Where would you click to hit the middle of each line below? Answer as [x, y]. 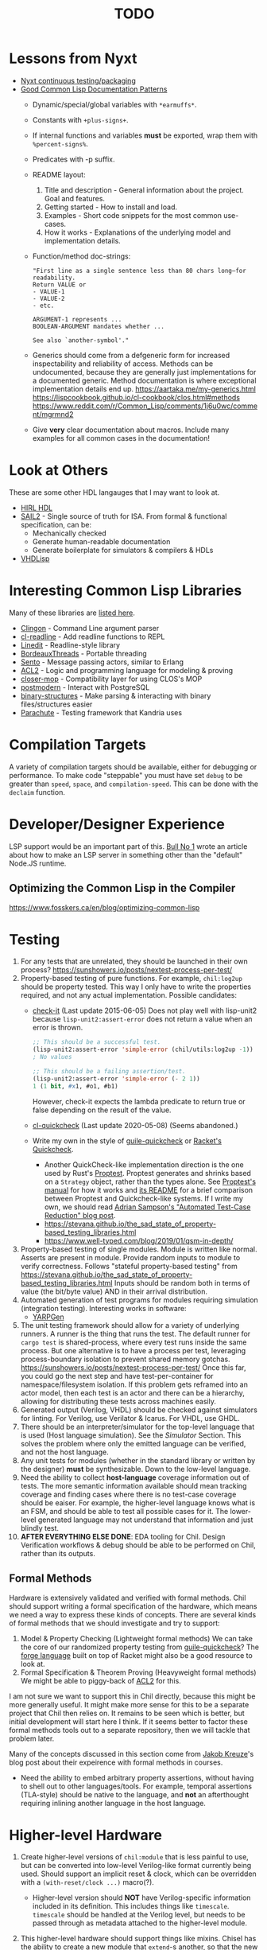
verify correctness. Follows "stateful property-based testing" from [129, 1266]
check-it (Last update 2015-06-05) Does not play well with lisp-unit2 [145, 1010]
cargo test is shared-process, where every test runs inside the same [133, 1342]
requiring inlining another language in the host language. [113, 1803]
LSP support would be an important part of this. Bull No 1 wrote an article [128, 846]
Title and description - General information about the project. [144, 190]
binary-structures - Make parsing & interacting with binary [116, 695]
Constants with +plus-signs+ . [81, 119]
